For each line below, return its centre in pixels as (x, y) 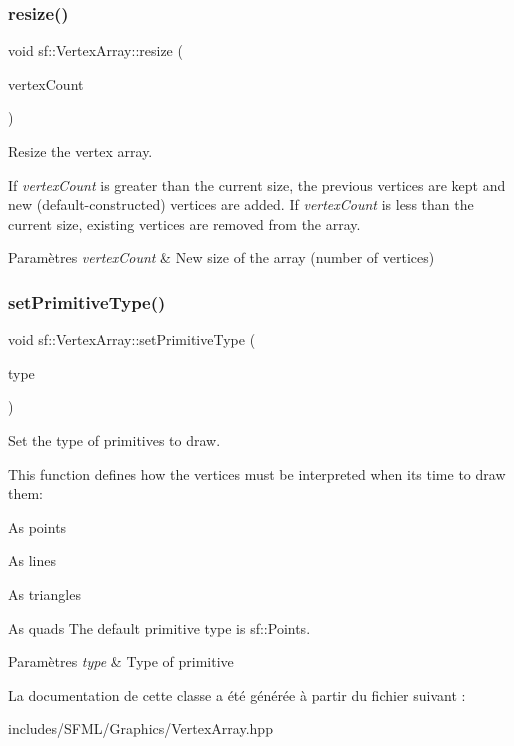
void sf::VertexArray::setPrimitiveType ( (132, 339)
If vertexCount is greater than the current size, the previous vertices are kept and (257, 184)
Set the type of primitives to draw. (114, 439)
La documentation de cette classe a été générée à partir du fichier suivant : (237, 694)
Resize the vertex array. (80, 151)
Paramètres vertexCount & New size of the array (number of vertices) (221, 257)
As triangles (44, 593)
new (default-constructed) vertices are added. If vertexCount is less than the (241, 204)
